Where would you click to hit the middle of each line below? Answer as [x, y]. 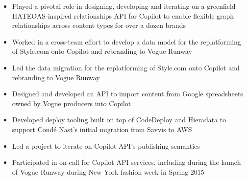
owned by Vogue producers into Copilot [72, 103]
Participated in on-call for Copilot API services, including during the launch [126, 162]
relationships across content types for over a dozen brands [99, 25]
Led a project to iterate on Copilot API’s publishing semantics [106, 146]
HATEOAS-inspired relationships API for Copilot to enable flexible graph [123, 15]
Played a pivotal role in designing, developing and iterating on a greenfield [124, 6]
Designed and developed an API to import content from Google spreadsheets [127, 94]
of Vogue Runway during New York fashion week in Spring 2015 [108, 171]
